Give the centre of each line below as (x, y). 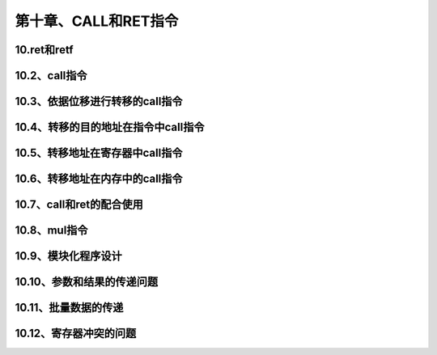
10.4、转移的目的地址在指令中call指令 (110, 127)
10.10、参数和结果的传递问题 (86, 282)
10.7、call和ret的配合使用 (79, 205)
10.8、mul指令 (51, 230)
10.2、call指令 (51, 76)
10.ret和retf (44, 50)
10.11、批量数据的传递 (69, 308)
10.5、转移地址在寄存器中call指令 (99, 153)
